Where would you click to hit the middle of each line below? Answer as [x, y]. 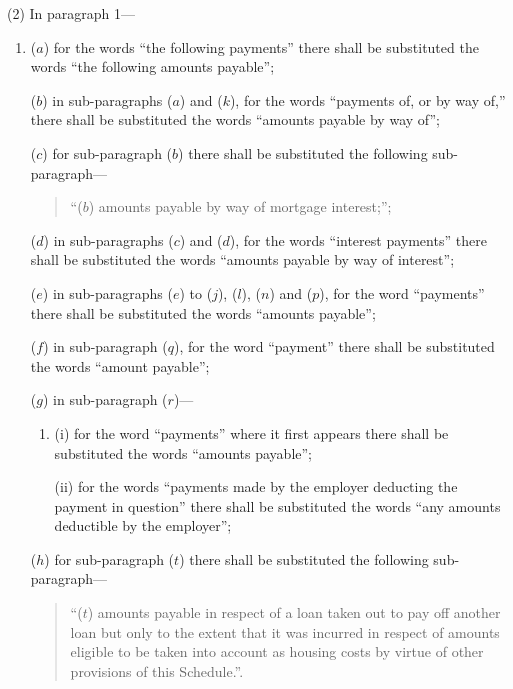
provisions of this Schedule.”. [157, 670]
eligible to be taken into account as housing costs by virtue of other [277, 651]
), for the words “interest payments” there [358, 239]
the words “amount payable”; [120, 365]
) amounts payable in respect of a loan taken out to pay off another [294, 612]
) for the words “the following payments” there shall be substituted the [261, 46]
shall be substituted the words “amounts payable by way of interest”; [242, 259]
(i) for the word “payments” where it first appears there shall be [251, 432]
